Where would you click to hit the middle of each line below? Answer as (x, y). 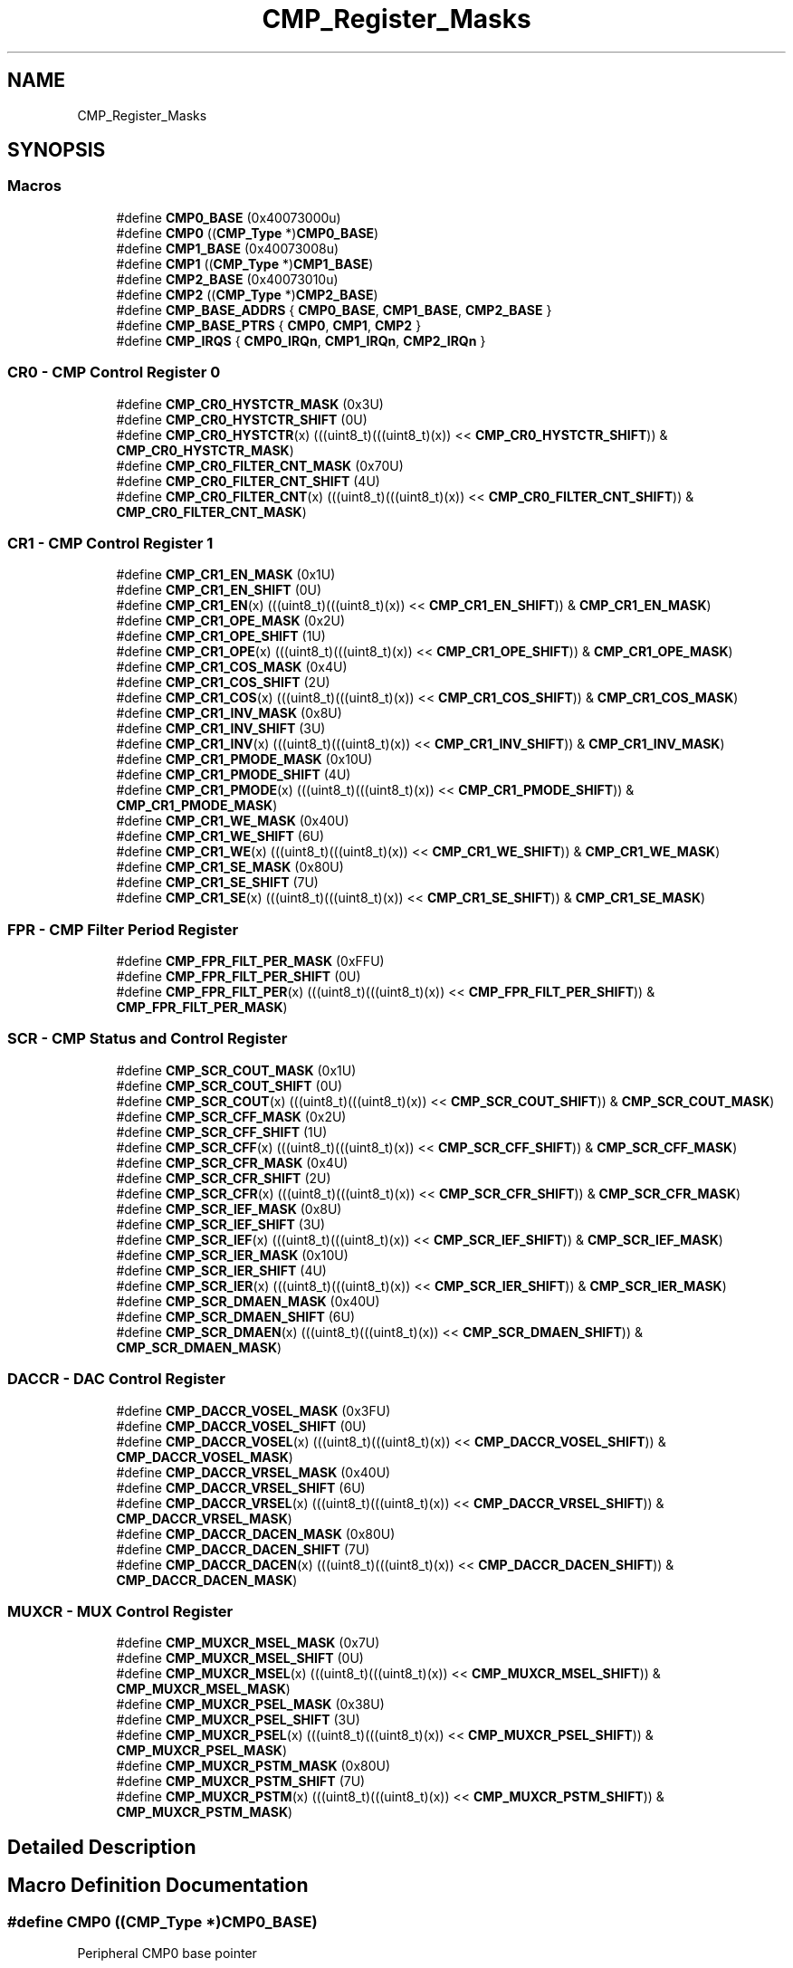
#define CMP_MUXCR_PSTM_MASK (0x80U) (253, 1766)
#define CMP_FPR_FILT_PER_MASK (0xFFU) (250, 961)
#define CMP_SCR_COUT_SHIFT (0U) (229, 1085)
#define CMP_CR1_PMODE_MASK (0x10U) (244, 759)
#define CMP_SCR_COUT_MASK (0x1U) (236, 1070)
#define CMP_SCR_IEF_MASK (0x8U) (229, 1209)
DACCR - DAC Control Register (117, 1379)
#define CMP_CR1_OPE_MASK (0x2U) (231, 621)
